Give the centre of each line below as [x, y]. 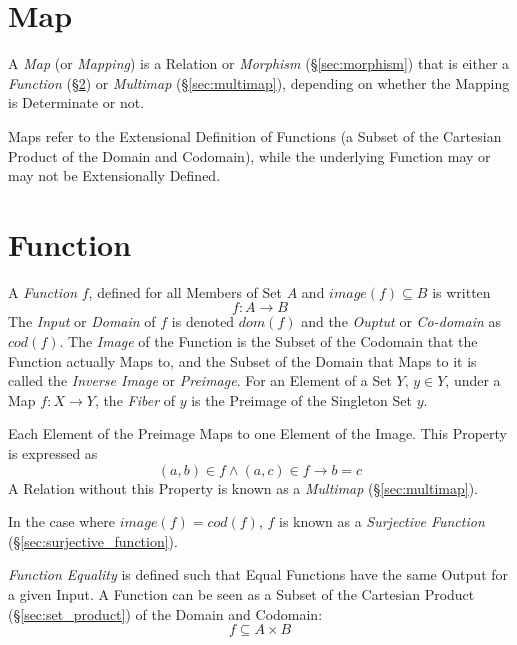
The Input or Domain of [82, 321]
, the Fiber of [135, 399]
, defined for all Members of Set [185, 291]
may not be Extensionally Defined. [114, 175]
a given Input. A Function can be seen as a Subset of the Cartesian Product [241, 593]
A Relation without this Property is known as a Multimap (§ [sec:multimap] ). [243, 487]
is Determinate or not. [76, 102]
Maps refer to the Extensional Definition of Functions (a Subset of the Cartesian [255, 135]
